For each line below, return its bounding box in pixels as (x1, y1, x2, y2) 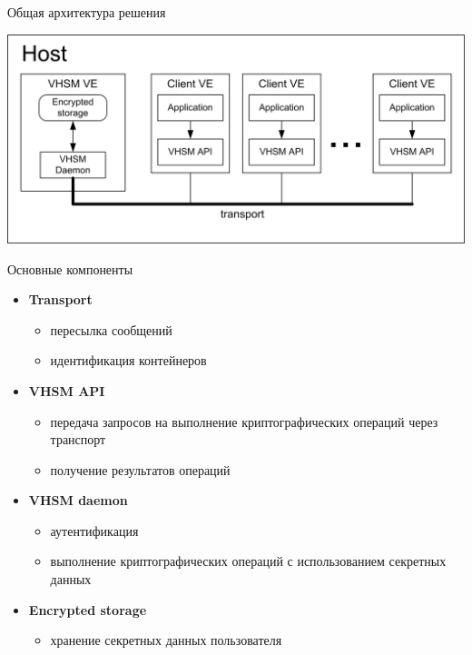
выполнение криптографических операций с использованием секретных (50, 551, 447, 571)
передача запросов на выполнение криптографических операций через (50, 412, 438, 431)
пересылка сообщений (50, 320, 172, 339)
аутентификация (50, 521, 139, 540)
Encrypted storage (28, 600, 147, 619)
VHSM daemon (28, 491, 128, 510)
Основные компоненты (7, 259, 133, 278)
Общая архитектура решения (7, 3, 166, 21)
